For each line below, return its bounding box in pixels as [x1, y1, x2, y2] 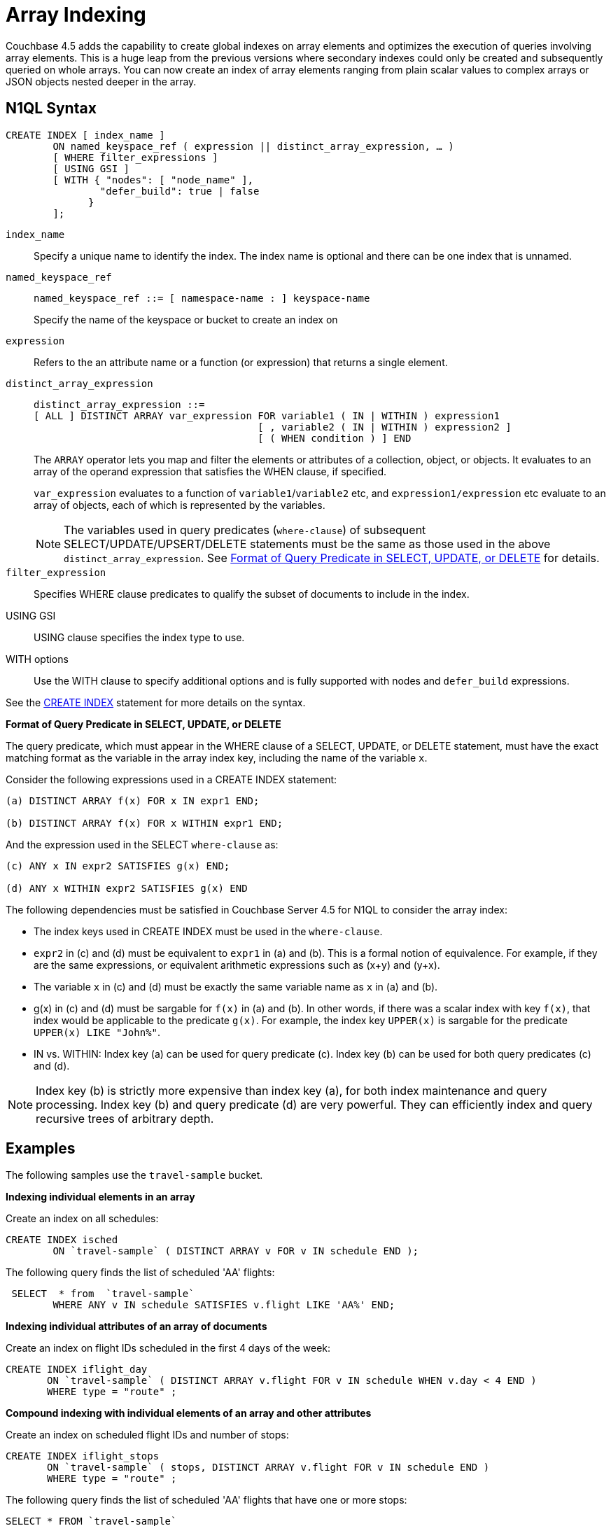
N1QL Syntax [6, 99, 97, 118]
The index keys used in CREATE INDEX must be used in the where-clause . [34, 925, 383, 937]
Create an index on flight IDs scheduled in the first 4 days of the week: [6, 1342, 331, 1354]
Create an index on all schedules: [6, 1212, 159, 1225]
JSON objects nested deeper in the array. [6, 75, 197, 87]
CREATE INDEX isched [6, 1234, 118, 1246]
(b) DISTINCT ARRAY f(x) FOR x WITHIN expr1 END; [6, 817, 283, 829]
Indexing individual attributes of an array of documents [6, 1320, 267, 1333]
